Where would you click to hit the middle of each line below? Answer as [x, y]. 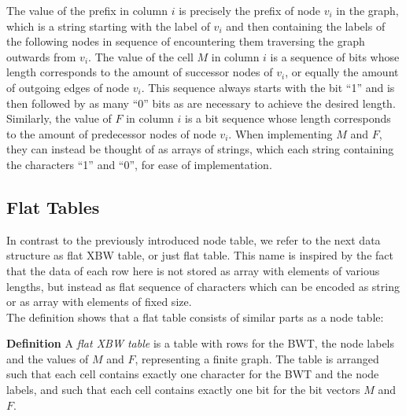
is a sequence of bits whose [335, 56]
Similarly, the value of [59, 118]
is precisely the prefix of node [250, 10]
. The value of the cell [141, 56]
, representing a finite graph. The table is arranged [257, 358]
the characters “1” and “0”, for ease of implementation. [139, 164]
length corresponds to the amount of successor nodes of [140, 72]
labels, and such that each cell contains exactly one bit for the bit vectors [183, 390]
